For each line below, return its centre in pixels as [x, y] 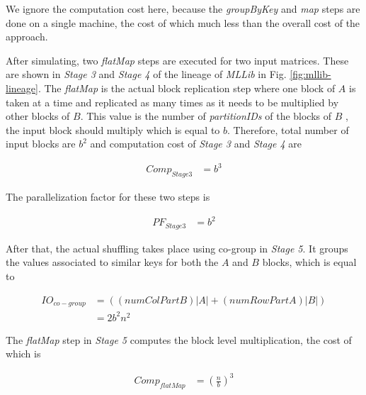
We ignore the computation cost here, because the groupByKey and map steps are [183, 9]
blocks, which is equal [309, 262]
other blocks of [38, 116]
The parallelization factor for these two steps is [108, 197]
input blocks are [41, 144]
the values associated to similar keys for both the [112, 262]
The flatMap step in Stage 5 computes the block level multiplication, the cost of [179, 339]
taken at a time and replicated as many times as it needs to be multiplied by [172, 102]
